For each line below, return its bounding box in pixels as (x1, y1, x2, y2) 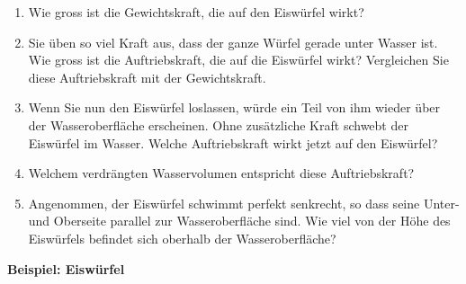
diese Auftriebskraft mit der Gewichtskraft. (28, 67, 266, 86)
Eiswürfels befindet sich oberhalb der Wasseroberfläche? (28, 228, 336, 247)
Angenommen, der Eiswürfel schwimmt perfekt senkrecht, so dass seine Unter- (28, 193, 460, 212)
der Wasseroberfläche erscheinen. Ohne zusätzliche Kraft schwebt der (28, 115, 408, 134)
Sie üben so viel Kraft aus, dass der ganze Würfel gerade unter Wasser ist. (28, 32, 438, 51)
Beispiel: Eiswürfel (7, 259, 125, 278)
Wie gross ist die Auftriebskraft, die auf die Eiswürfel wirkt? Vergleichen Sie (28, 50, 449, 69)
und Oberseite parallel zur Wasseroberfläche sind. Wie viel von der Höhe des (28, 211, 451, 230)
